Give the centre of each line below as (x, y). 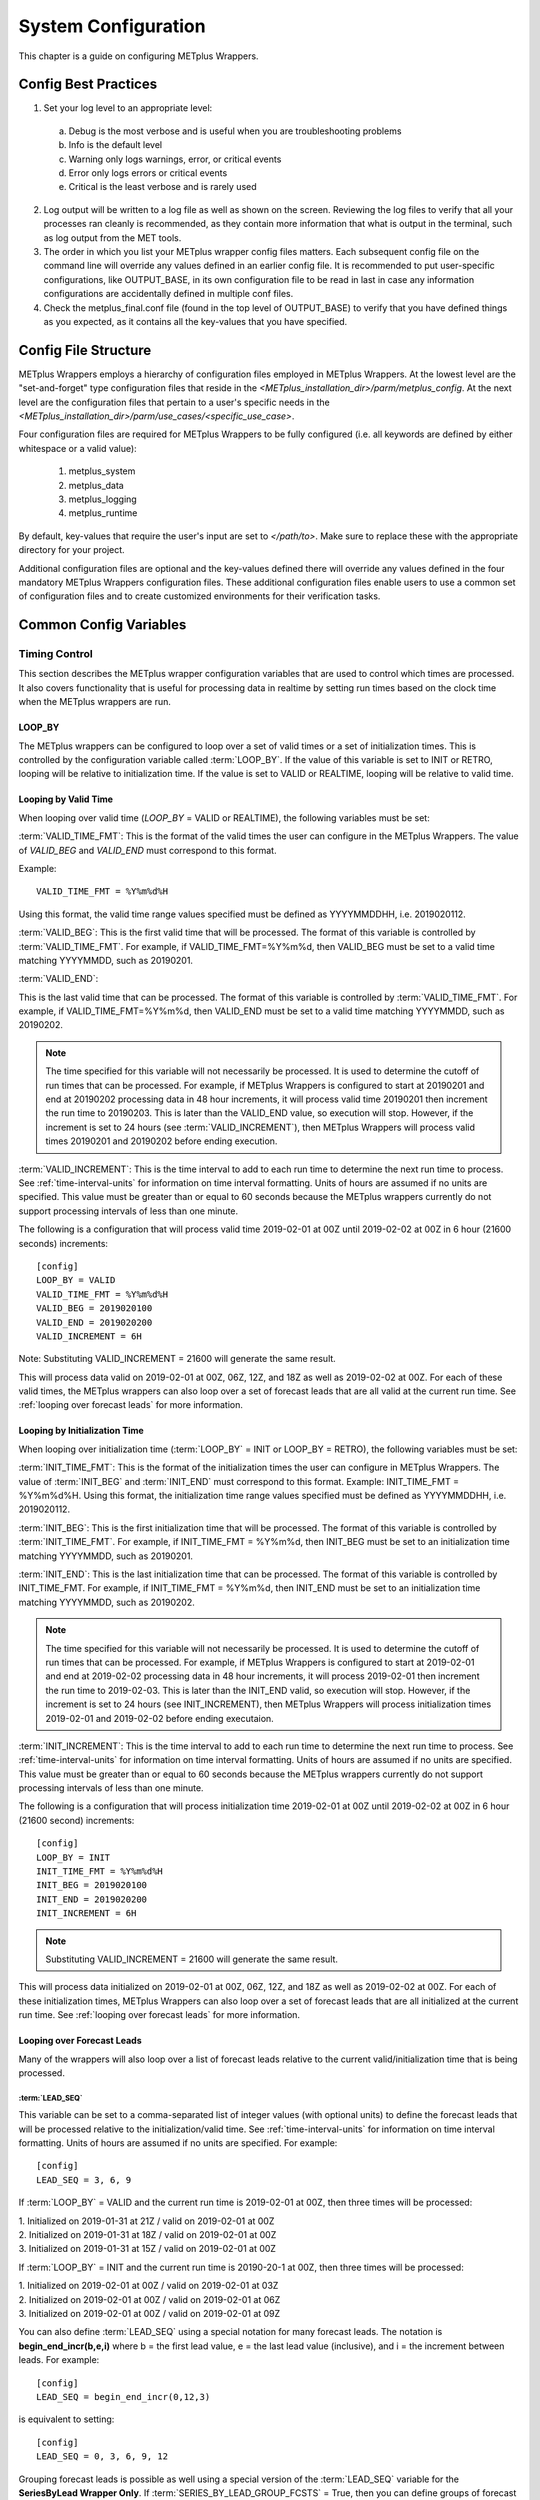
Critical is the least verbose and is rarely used (162, 187)
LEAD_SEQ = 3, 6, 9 (84, 2179)
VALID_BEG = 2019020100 (94, 1308)
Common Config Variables (102, 625)
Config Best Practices (88, 84)
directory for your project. (71, 550)
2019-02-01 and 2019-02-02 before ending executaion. (159, 1718)
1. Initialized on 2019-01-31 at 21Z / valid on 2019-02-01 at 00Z (146, 2221)
